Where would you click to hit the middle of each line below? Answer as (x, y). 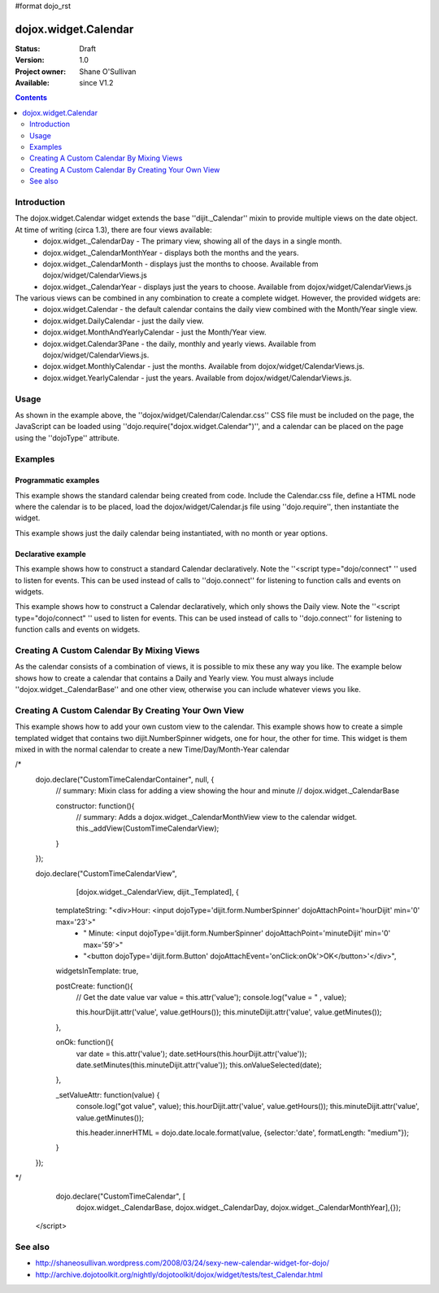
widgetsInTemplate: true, (97, 971)
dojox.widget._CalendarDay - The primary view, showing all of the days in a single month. (192, 241)
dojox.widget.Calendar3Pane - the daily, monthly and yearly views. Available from (179, 344)
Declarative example (50, 554)
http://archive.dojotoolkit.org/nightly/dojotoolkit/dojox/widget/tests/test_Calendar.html (179, 1274)
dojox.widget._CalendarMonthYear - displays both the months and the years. (171, 252)
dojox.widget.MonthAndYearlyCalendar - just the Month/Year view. (155, 332)
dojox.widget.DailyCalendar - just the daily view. (123, 321)
